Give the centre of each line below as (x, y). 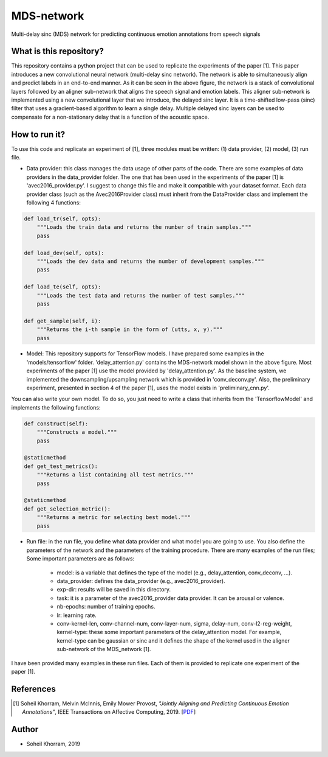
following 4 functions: (54, 203)
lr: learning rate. (77, 615)
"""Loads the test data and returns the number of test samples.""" (141, 295)
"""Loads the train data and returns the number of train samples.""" (144, 227)
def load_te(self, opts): (63, 287)
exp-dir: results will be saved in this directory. (114, 590)
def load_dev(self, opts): (64, 253)
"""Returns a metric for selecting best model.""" (114, 518)
